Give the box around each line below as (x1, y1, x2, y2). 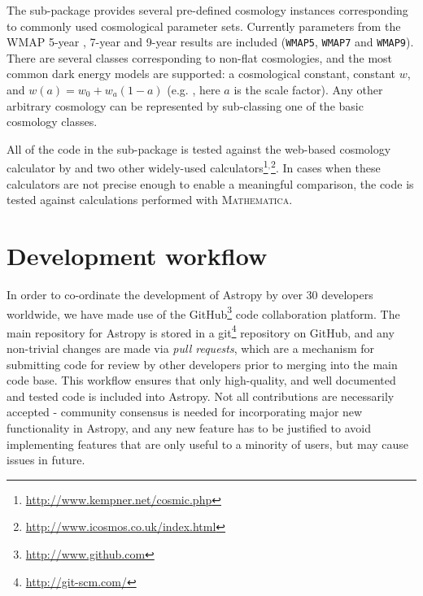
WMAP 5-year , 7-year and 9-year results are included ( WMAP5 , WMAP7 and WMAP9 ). (7, 33, 414, 50)
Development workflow (7, 239, 268, 272)
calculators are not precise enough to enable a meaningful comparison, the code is (7, 175, 414, 192)
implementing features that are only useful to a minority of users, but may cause (7, 435, 409, 452)
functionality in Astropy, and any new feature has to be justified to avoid (7, 420, 371, 437)
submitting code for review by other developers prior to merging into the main (7, 355, 398, 372)
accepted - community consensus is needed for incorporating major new (7, 403, 363, 420)
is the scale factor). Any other (233, 81, 383, 98)
